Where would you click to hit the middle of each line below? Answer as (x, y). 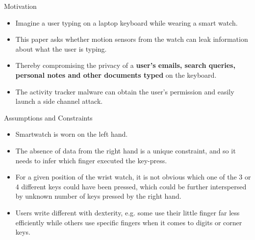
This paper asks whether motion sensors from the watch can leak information (132, 39)
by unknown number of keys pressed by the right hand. (98, 196)
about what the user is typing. (61, 48)
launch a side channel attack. (59, 101)
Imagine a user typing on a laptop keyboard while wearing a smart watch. (127, 22)
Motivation (20, 6)
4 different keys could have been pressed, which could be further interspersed (131, 186)
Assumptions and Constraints (48, 117)
